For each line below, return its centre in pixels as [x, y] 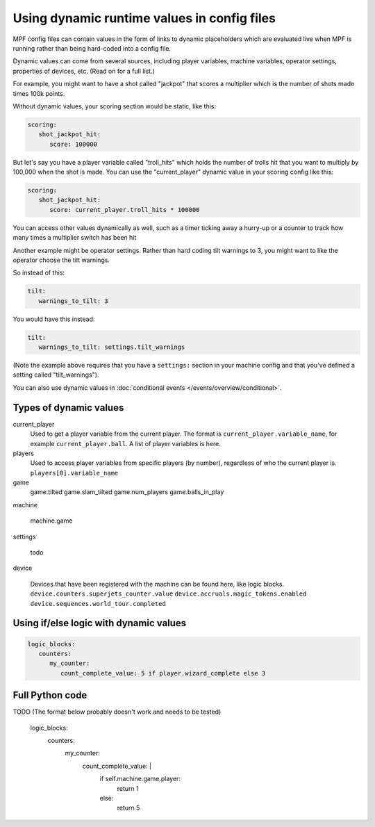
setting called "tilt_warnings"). [56, 375]
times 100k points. [39, 93]
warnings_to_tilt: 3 [74, 301]
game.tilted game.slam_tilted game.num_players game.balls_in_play [127, 492]
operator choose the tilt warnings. [61, 260]
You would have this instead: [54, 319]
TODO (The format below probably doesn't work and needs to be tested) [117, 712]
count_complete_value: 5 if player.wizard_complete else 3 [163, 673]
